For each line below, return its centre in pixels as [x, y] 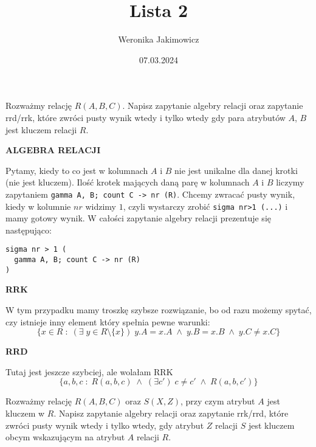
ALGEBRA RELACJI [53, 150]
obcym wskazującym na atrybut [65, 437]
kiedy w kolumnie [38, 206]
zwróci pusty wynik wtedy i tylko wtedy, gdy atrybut [105, 425]
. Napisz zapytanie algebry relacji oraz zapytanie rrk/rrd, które [171, 413]
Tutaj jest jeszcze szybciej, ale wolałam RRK [89, 371]
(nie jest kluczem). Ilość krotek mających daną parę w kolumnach [128, 182]
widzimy [101, 206]
